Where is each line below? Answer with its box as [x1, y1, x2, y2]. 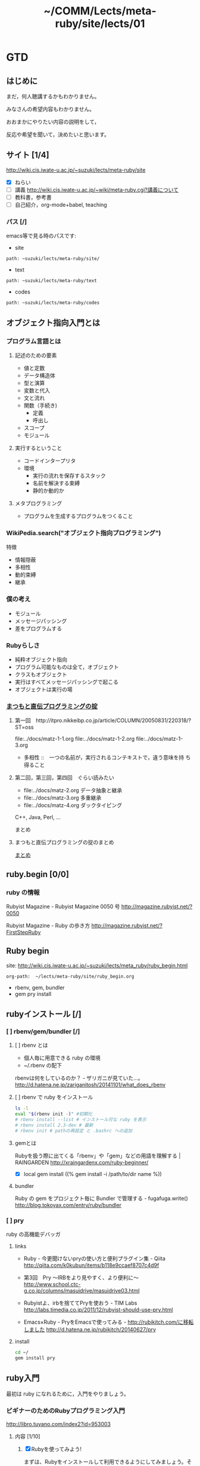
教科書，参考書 [14, 193, 52, 201]
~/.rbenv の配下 [23, 1062, 62, 1069]
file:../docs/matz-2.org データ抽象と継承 [23, 787, 123, 794]
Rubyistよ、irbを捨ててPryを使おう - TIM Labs [23, 1299, 137, 1307]
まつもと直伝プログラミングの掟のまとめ [14, 839, 114, 846]
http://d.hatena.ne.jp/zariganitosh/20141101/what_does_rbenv [14, 1081, 165, 1089]
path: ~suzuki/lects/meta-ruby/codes [6, 300, 100, 306]
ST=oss [14, 723, 34, 731]
